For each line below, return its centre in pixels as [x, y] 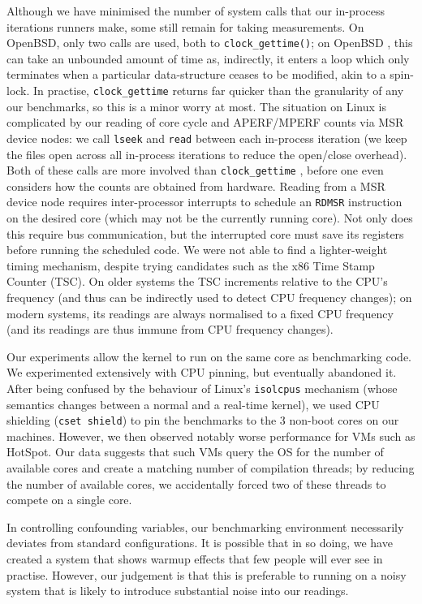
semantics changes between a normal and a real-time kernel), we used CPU [193, 404]
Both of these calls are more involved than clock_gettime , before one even [195, 170]
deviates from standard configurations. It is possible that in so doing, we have [200, 543]
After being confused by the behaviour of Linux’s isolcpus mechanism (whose [202, 388]
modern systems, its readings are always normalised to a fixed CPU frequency [200, 313]
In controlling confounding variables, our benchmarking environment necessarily [205, 526]
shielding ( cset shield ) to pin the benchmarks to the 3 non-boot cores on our [203, 420]
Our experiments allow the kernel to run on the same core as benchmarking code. [209, 356]
